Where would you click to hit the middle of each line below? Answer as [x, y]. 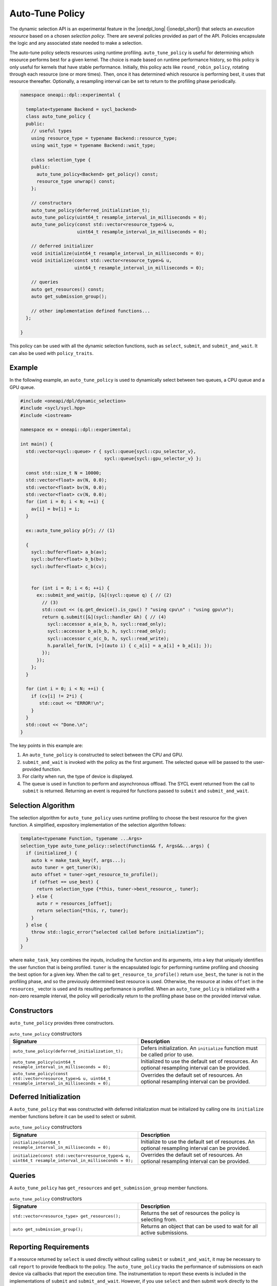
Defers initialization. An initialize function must [199, 1048]
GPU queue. [22, 387]
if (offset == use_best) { [65, 882]
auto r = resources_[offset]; [75, 903]
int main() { [37, 444]
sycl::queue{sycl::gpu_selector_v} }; [153, 458]
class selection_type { [61, 160]
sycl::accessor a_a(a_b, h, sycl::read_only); [107, 624]
